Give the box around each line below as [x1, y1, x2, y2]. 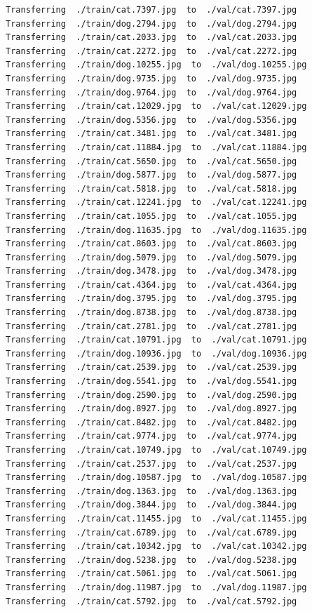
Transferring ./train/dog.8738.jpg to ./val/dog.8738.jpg [6, 307, 297, 318]
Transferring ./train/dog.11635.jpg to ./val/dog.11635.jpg [6, 225, 307, 235]
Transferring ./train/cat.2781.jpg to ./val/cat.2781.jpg [6, 321, 297, 331]
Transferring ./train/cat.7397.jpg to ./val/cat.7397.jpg [6, 5, 297, 15]
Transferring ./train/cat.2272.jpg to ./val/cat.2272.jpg [6, 46, 297, 56]
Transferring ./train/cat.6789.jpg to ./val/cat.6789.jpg [6, 527, 297, 538]
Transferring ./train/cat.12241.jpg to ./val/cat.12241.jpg [6, 197, 307, 208]
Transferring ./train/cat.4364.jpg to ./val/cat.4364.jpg [6, 279, 297, 290]
